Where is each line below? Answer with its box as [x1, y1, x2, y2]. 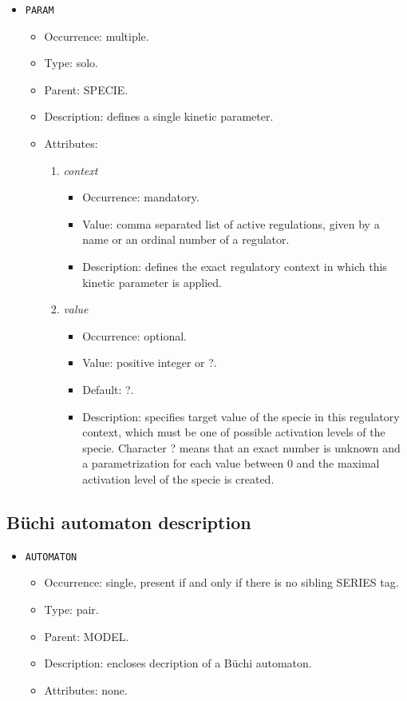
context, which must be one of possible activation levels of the [82, 424, 385, 440]
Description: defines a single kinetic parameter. [44, 108, 274, 125]
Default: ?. [82, 380, 134, 397]
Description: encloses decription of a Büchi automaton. [44, 655, 312, 671]
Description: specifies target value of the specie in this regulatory [82, 408, 400, 424]
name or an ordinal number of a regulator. [82, 231, 290, 248]
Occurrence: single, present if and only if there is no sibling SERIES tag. [44, 574, 399, 591]
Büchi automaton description [6, 509, 251, 534]
